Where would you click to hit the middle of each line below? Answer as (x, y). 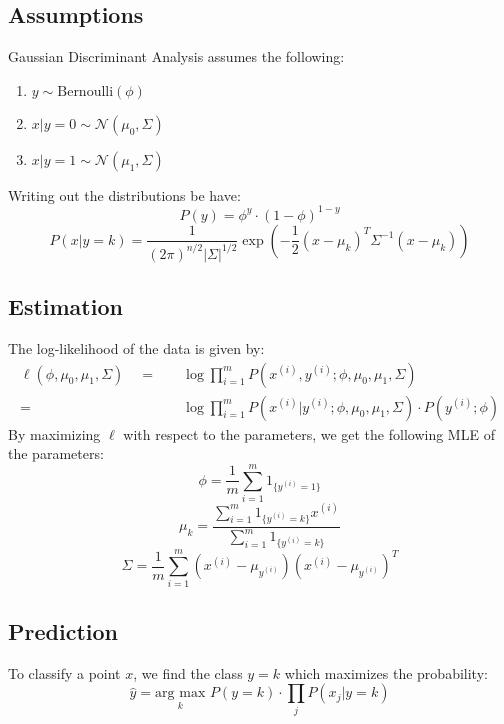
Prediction (63, 630)
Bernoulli (85, 91)
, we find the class (188, 672)
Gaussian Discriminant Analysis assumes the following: (176, 56)
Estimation (65, 306)
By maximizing (54, 433)
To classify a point (64, 672)
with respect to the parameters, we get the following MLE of (309, 433)
